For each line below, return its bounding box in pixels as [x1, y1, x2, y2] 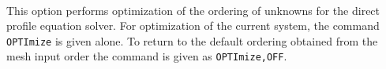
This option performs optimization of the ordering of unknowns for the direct [6, 2, 380, 18]
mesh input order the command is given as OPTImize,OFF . [6, 48, 287, 64]
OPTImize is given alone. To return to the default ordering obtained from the [6, 32, 378, 49]
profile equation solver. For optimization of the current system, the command [6, 17, 380, 34]
